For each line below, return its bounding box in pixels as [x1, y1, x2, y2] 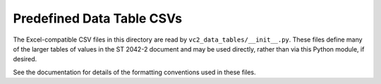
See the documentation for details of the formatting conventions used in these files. [13, 68, 256, 76]
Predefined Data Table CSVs [13, 11, 183, 26]
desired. [13, 55, 37, 64]
